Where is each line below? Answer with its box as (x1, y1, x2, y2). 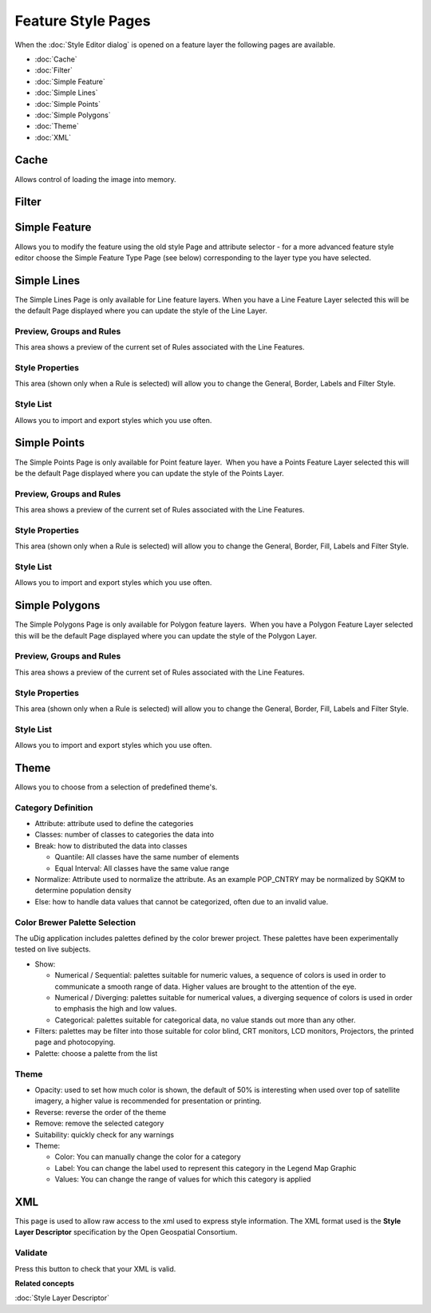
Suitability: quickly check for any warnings (34, 1129, 175, 1139)
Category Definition (14, 802, 93, 813)
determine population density (34, 886, 132, 896)
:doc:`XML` (34, 132, 72, 142)
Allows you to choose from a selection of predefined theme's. (14, 782, 218, 792)
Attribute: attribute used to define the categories (34, 819, 194, 829)
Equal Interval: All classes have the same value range (54, 863, 230, 873)
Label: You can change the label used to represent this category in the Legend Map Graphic (54, 1163, 357, 1173)
